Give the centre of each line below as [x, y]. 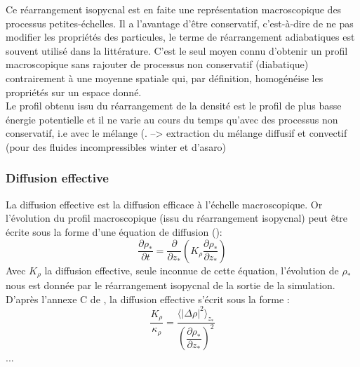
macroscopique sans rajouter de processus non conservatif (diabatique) [157, 64]
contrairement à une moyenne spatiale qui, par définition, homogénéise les [165, 78]
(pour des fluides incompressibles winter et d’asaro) [116, 146]
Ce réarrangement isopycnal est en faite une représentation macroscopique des [174, 9]
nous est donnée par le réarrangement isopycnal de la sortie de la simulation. [171, 285]
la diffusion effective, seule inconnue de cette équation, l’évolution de [192, 270]
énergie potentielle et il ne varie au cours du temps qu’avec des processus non [172, 119]
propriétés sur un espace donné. [74, 92]
